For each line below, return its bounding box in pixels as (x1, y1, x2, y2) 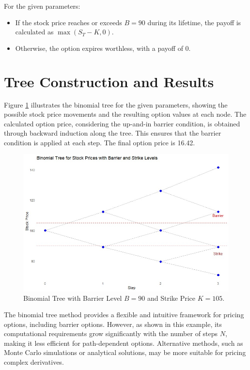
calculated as (15, 27, 54, 37)
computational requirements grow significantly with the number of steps (4, 328, 218, 339)
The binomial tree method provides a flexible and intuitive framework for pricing (4, 309, 244, 319)
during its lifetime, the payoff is (147, 17, 241, 27)
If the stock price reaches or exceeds (15, 17, 122, 27)
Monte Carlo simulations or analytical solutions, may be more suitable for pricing (4, 347, 246, 357)
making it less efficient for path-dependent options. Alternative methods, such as (4, 338, 243, 348)
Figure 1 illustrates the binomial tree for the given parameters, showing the (4, 99, 228, 109)
